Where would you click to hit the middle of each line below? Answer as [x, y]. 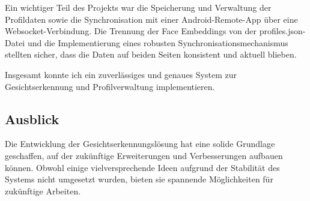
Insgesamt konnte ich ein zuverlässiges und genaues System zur [121, 74]
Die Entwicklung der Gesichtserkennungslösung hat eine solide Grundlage [140, 144]
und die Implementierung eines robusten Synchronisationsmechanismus [158, 42]
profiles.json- [282, 31]
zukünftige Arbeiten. [43, 190]
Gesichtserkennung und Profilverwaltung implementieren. [110, 86]
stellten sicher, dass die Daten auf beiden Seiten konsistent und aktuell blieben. [151, 54]
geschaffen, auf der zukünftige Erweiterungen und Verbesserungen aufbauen [144, 155]
